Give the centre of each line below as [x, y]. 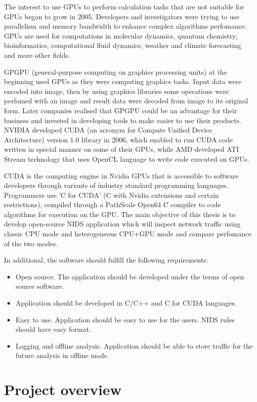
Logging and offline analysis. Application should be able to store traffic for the [134, 345]
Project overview [63, 389]
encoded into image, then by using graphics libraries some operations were [116, 91]
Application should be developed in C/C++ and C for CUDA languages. [126, 303]
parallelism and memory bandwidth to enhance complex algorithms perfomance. [126, 26]
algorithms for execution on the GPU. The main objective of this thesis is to [120, 214]
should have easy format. [53, 329]
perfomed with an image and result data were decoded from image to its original [126, 101]
